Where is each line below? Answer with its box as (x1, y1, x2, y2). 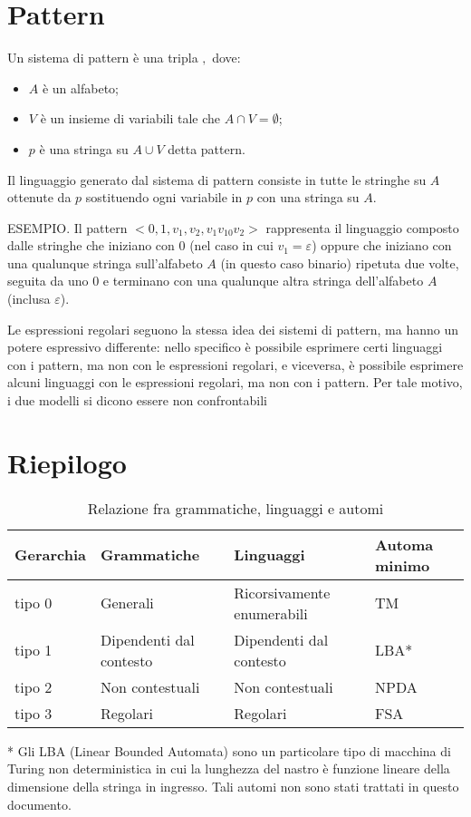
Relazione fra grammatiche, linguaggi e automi (87, 497, 384, 519)
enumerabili (234, 602, 308, 624)
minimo (375, 554, 430, 576)
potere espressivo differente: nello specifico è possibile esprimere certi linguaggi (7, 337, 443, 356)
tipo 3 (14, 702, 53, 724)
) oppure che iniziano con (312, 236, 452, 255)
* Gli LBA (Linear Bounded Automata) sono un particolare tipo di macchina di (7, 741, 451, 760)
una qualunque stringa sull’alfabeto (7, 253, 203, 272)
